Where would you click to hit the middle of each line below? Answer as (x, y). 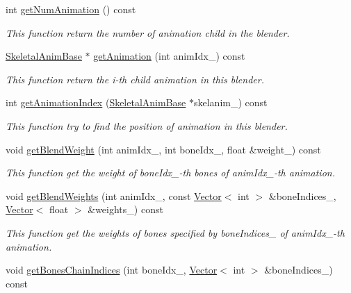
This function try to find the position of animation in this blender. (147, 125)
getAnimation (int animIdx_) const (169, 56)
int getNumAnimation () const (71, 9)
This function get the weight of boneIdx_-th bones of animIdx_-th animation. (170, 173)
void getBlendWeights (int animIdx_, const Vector (114, 195)
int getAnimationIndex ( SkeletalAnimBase (96, 102)
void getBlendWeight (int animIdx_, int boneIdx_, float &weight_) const (163, 149)
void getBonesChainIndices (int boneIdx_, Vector (112, 270)
